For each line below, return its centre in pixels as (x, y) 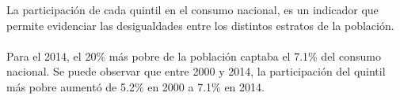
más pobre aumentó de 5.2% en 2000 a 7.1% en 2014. (135, 86)
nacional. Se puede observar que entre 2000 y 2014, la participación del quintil (196, 71)
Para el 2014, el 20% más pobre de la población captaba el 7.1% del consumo (194, 56)
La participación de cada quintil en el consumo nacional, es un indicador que (192, 9)
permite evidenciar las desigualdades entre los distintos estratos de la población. (200, 25)
